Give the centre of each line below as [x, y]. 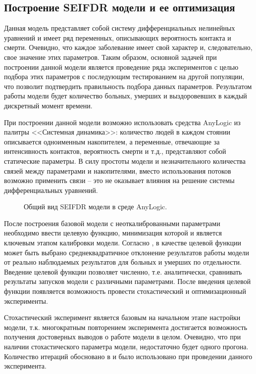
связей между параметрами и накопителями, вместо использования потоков [118, 170]
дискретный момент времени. [48, 105]
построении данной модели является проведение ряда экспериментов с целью [121, 67]
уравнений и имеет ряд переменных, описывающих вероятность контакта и [118, 37]
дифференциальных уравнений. [51, 190]
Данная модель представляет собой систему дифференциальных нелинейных [120, 28]
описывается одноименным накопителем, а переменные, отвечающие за [112, 141]
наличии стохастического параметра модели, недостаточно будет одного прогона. [126, 347]
